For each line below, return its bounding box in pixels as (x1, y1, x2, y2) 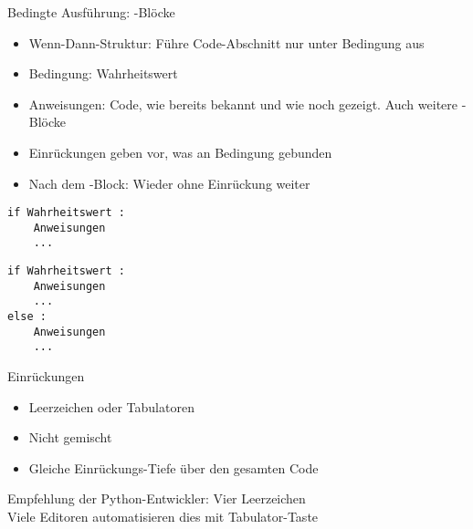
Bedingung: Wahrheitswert (28, 64, 178, 83)
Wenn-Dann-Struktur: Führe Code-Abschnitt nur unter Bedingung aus (28, 33, 425, 52)
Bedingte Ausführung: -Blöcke (7, 3, 175, 21)
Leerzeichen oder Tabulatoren (28, 397, 194, 416)
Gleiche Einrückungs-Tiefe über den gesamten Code (28, 458, 319, 477)
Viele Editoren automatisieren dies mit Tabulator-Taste (7, 507, 319, 526)
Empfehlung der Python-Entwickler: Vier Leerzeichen (7, 489, 306, 508)
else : (7, 310, 47, 324)
